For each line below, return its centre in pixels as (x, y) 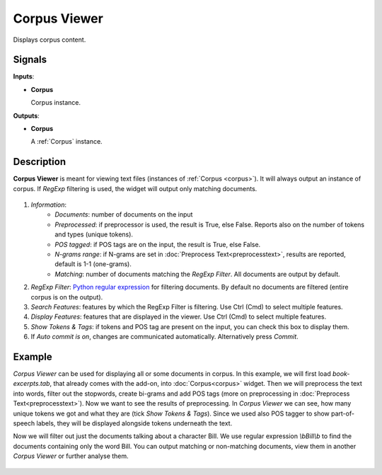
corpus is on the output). (67, 297)
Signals (30, 60)
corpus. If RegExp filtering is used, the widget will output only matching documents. (135, 188)
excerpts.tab (31, 384)
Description (40, 162)
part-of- (343, 413)
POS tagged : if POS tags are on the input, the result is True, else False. (158, 244)
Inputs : (24, 76)
